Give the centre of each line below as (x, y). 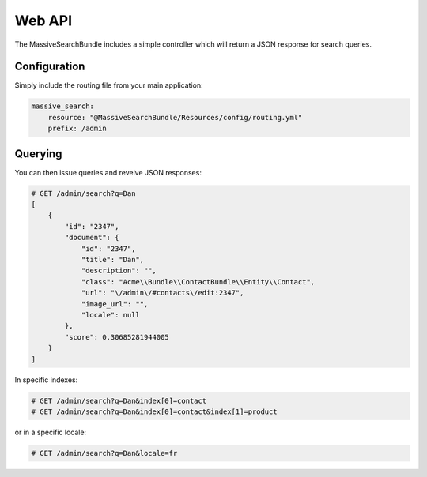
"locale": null (110, 315)
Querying (38, 154)
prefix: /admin (77, 129)
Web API (43, 21)
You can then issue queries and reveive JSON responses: (108, 172)
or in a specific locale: (51, 432)
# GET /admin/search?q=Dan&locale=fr (104, 453)
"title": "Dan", (113, 260)
